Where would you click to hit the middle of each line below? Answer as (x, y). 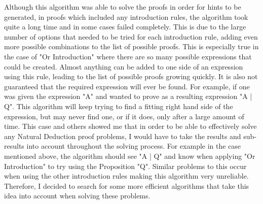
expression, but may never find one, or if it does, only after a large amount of (124, 116)
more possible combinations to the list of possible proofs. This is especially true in (131, 46)
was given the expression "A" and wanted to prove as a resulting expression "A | (128, 96)
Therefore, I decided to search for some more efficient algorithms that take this (127, 185)
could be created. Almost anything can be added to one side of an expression (124, 66)
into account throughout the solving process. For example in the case (134, 146)
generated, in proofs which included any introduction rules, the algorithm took (126, 16)
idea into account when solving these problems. (77, 196)
